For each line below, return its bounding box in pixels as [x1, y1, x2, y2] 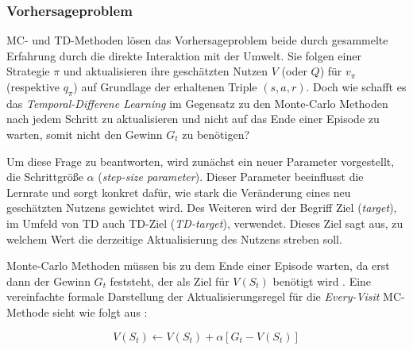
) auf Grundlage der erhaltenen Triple [73, 79, 257, 94]
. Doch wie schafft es [306, 79, 407, 94]
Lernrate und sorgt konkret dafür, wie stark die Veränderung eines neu [6, 183, 351, 200]
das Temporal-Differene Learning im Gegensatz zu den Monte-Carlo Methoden [6, 94, 388, 111]
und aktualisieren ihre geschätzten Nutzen [63, 63, 268, 79]
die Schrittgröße [6, 168, 83, 185]
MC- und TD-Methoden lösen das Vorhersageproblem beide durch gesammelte [6, 32, 388, 48]
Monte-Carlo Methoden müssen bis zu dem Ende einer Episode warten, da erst [6, 257, 390, 274]
